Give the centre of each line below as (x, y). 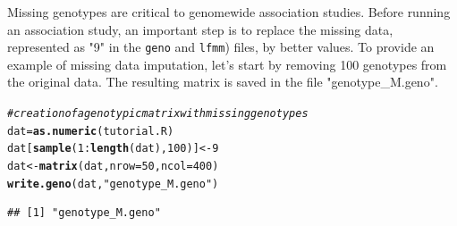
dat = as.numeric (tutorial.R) (91, 131)
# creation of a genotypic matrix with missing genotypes (158, 114)
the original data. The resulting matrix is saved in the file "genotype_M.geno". (223, 82)
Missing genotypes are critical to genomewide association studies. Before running (229, 12)
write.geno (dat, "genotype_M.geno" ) (113, 184)
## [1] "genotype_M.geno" (84, 213)
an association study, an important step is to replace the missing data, (200, 29)
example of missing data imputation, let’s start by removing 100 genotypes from (227, 64)
